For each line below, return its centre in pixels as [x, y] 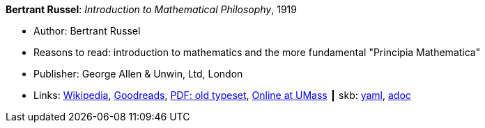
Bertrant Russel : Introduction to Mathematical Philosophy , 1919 [151, 9]
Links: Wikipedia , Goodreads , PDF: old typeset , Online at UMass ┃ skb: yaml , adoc [222, 95]
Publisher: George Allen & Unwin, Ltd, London [138, 74]
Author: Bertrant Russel [87, 31]
